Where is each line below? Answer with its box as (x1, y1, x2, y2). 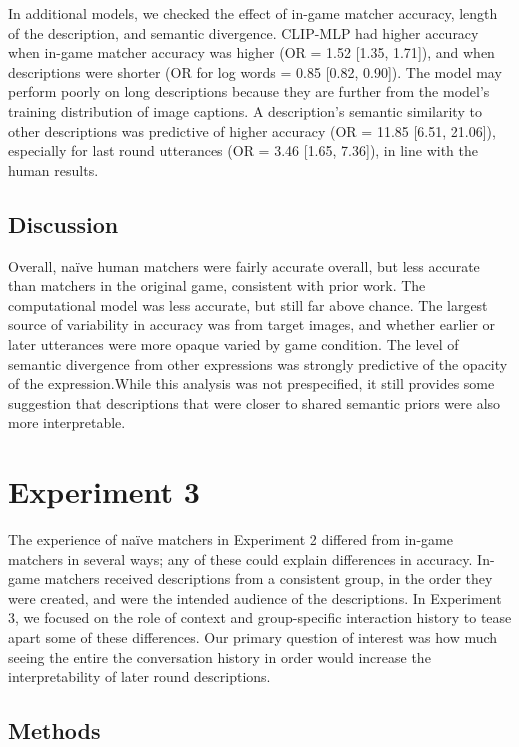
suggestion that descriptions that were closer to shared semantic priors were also (8, 392, 501, 413)
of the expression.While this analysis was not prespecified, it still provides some (8, 373, 495, 394)
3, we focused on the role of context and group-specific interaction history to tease (8, 607, 512, 628)
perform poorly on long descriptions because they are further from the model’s (8, 81, 490, 102)
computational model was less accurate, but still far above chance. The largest (8, 294, 488, 315)
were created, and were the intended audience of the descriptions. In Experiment (8, 587, 502, 608)
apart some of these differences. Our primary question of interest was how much (8, 626, 498, 647)
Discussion (8, 208, 119, 239)
